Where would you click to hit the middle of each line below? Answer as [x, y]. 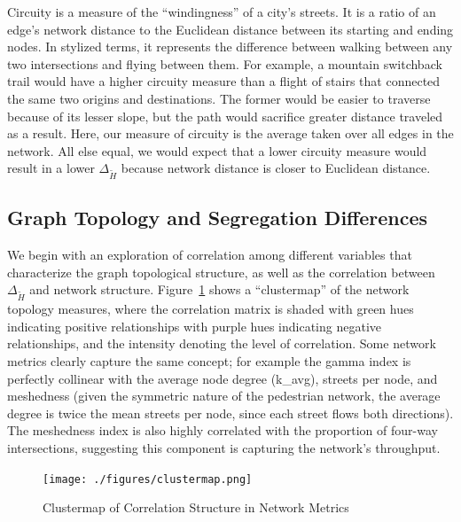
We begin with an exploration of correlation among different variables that [210, 255]
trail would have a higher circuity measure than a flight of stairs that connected [224, 81]
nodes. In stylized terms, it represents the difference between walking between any [230, 47]
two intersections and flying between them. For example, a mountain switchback [225, 63]
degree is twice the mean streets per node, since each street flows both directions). [230, 413]
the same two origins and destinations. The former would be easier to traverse [219, 98]
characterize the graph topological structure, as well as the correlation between [221, 272]
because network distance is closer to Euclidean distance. [276, 168]
